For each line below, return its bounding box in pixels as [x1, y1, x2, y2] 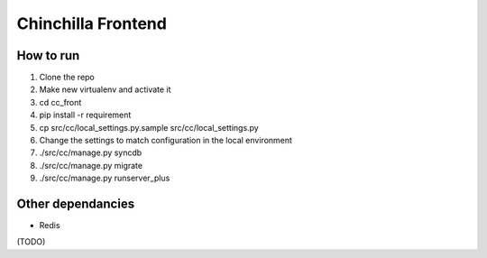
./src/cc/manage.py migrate [39, 160, 143, 170]
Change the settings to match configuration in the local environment [39, 135, 293, 146]
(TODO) [16, 236, 46, 247]
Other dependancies [16, 197, 135, 211]
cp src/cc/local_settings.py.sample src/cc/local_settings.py [39, 122, 259, 133]
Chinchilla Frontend [16, 14, 167, 33]
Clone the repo [39, 72, 95, 83]
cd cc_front [39, 97, 82, 107]
